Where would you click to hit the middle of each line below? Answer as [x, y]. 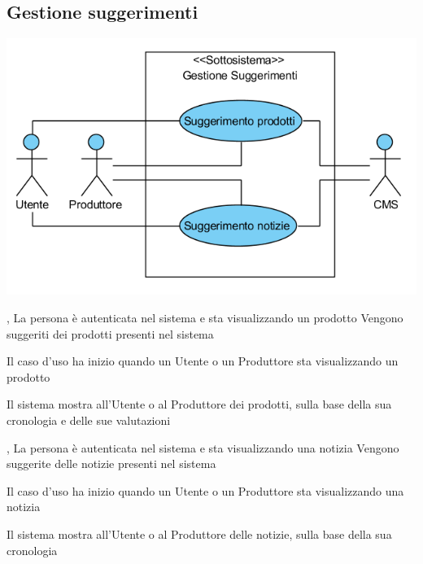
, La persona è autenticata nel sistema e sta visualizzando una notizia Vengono [203, 447]
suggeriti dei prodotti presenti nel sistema [110, 333]
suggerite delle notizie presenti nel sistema [111, 463]
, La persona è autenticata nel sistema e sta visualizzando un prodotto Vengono [205, 317]
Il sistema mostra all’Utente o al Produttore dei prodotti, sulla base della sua [199, 404]
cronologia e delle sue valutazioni [89, 420]
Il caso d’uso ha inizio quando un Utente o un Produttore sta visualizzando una [205, 490]
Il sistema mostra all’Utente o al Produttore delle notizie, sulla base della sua [199, 533]
